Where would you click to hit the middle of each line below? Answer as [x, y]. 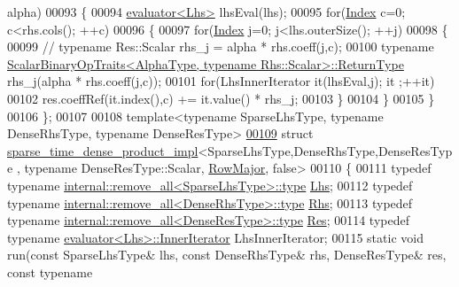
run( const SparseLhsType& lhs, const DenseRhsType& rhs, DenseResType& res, [227, 255]
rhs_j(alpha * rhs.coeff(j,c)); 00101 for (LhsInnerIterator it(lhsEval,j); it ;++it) [221, 81]
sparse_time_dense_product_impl [103, 150]
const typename [50, 271]
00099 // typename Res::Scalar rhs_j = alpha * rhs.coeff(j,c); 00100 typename [221, 47]
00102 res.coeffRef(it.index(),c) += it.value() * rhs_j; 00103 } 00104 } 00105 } [221, 98]
